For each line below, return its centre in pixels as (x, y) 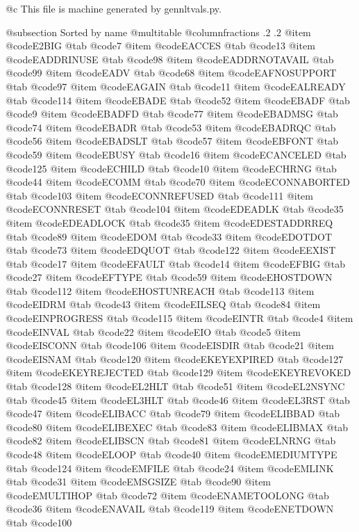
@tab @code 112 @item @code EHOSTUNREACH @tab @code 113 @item (160, 290)
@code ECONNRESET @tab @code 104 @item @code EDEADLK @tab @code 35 (175, 209)
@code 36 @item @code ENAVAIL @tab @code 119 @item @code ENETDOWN (170, 509)
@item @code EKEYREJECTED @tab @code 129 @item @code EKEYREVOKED (178, 372)
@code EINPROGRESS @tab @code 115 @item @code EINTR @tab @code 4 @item (179, 318)
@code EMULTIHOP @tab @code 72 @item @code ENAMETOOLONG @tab (167, 495)
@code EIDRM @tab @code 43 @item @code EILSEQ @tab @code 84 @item (163, 304)
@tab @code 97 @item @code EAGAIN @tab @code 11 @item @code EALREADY (176, 86)
